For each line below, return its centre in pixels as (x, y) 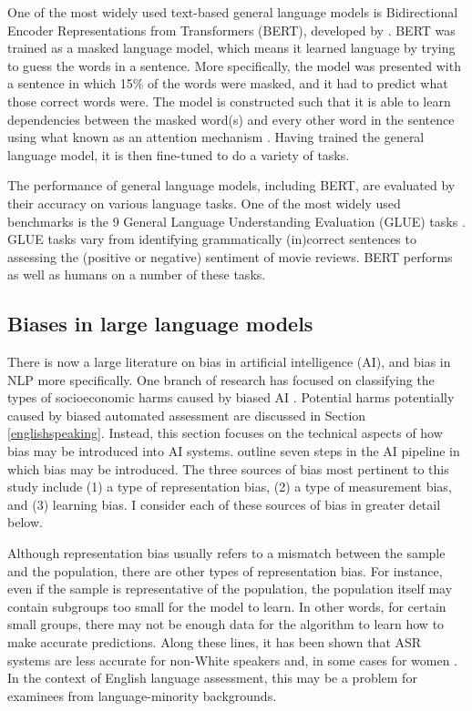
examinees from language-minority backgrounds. (142, 695)
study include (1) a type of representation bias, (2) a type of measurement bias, (230, 487)
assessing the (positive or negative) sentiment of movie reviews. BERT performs (230, 256)
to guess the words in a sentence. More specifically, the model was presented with (234, 65)
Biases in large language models (160, 324)
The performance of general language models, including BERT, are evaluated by (231, 185)
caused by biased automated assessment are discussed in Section (187, 415)
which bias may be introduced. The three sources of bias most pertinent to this (228, 468)
